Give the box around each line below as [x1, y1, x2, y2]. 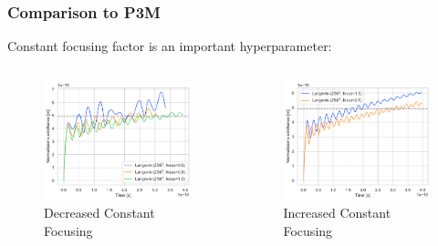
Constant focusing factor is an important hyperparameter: [7, 36, 332, 56]
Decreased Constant [44, 203, 155, 222]
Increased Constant [283, 203, 391, 222]
